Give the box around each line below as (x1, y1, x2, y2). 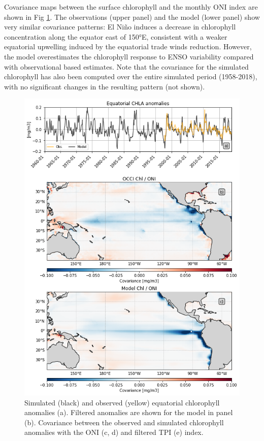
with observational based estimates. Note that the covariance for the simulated (4, 61, 249, 72)
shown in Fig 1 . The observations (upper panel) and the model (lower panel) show (4, 11, 260, 22)
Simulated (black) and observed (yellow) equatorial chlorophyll (24, 397, 220, 407)
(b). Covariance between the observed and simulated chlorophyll (24, 417, 224, 427)
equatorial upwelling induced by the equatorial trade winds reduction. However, (4, 41, 252, 52)
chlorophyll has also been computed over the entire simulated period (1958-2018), (4, 71, 257, 82)
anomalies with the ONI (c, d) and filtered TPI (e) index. (24, 427, 204, 437)
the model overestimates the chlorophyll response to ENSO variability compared (4, 51, 254, 61)
